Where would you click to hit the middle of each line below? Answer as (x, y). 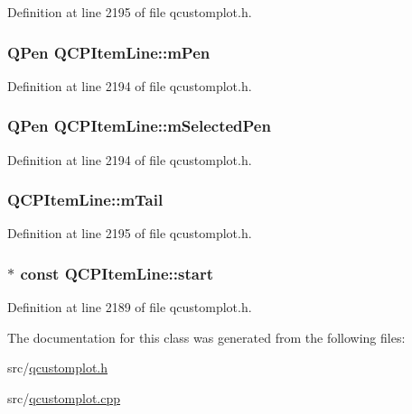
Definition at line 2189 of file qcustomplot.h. (130, 307)
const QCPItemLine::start (117, 273)
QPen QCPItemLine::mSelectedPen (139, 126)
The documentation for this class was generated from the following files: (206, 337)
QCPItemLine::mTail (85, 200)
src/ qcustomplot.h (58, 368)
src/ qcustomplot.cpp (64, 398)
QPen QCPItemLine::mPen (109, 52)
